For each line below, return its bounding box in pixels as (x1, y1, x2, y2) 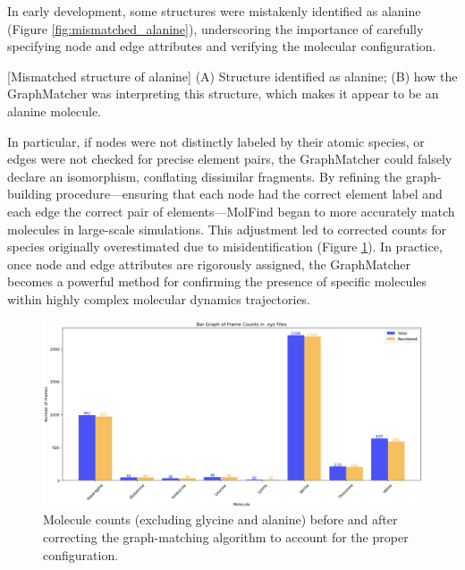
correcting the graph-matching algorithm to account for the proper (43, 527, 409, 546)
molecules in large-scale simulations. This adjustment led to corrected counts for (7, 219, 447, 238)
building (7, 184, 52, 203)
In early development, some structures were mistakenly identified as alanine (7, 2, 421, 20)
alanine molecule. (7, 101, 101, 120)
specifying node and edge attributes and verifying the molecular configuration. (7, 37, 436, 55)
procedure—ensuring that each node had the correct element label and (55, 184, 443, 203)
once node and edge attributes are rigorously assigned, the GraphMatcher (7, 254, 410, 273)
